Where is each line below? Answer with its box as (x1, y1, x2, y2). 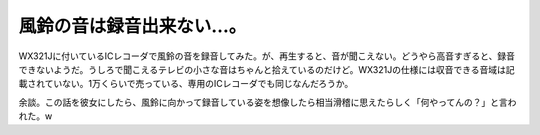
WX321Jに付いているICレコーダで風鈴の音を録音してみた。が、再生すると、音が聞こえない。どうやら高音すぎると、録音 (18, 50, 515, 62)
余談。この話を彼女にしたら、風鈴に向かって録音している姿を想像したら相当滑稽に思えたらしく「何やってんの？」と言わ (18, 96, 517, 108)
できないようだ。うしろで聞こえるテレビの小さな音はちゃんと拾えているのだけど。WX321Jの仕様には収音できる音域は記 (18, 63, 515, 75)
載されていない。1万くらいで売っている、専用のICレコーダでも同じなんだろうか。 (18, 78, 354, 90)
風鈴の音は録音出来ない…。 (18, 15, 247, 37)
